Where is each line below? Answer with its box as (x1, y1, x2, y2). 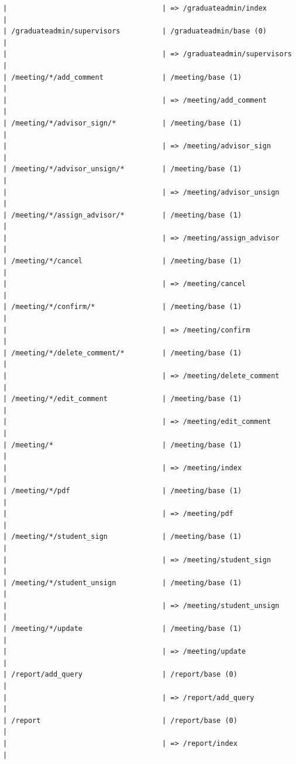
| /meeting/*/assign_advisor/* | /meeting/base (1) (3, 210, 242, 219)
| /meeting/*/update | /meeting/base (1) (3, 624, 242, 633)
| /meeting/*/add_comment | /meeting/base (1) (3, 73, 242, 82)
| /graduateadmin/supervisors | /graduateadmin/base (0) (3, 27, 267, 36)
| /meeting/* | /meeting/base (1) (3, 440, 242, 449)
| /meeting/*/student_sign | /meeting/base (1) (3, 532, 242, 541)
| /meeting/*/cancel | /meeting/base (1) (3, 257, 242, 266)
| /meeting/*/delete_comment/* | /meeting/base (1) (3, 348, 242, 357)
